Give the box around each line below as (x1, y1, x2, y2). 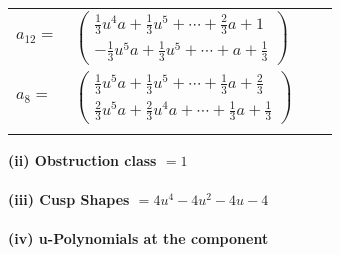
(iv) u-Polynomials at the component (8, 228, 269, 249)
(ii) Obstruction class (8, 149, 157, 170)
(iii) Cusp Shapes (8, 189, 130, 210)
